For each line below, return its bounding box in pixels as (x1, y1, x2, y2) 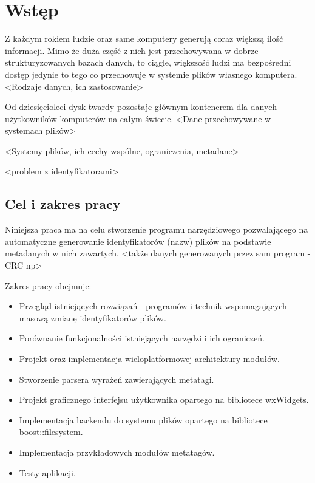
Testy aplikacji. (19, 466, 76, 479)
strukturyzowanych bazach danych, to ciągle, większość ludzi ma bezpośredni (5, 56, 291, 69)
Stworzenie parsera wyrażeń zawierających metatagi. (19, 372, 214, 385)
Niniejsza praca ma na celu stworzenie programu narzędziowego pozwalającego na (5, 223, 308, 236)
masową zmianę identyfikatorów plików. (19, 311, 166, 324)
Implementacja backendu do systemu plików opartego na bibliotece (19, 413, 268, 426)
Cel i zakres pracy (5, 194, 121, 213)
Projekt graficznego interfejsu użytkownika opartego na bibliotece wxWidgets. (19, 393, 309, 406)
